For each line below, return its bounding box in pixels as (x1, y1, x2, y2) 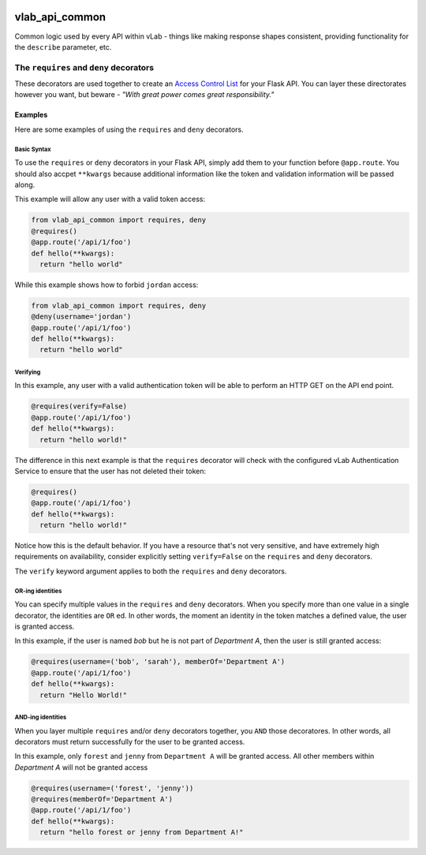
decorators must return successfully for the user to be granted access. (14, 737, 245, 746)
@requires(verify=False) (31, 402, 128, 411)
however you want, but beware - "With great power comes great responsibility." (14, 90, 275, 99)
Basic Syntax (14, 145, 51, 153)
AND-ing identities (14, 713, 67, 721)
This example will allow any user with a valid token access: (14, 194, 206, 204)
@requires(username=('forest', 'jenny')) (31, 783, 194, 793)
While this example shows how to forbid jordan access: (14, 280, 199, 289)
